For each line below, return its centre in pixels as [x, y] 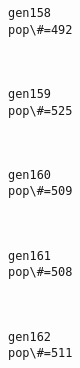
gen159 [29, 93]
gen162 [29, 336]
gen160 [29, 174]
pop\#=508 [40, 272]
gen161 [29, 255]
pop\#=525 [40, 110]
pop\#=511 [40, 353]
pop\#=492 [40, 29]
